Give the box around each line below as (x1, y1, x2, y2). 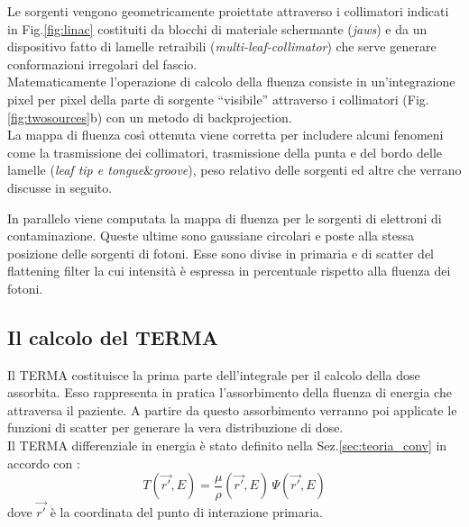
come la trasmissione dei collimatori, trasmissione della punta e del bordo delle (7, 142, 443, 161)
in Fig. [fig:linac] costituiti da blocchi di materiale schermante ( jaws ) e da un (7, 19, 428, 38)
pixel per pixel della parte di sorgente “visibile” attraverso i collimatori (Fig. (7, 89, 429, 108)
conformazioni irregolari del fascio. (7, 54, 198, 73)
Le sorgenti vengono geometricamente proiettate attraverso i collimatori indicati (7, 2, 449, 20)
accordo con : (7, 453, 80, 472)
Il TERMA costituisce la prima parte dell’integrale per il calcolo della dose (7, 365, 420, 384)
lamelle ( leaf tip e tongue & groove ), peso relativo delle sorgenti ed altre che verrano (7, 160, 462, 179)
